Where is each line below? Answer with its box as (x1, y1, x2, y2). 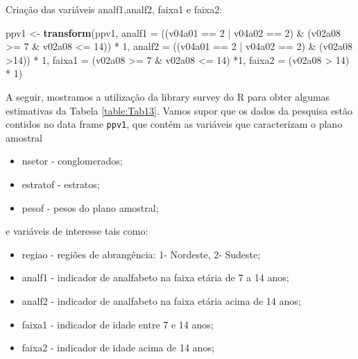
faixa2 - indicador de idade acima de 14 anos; (22, 340, 214, 355)
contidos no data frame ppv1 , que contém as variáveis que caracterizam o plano (6, 117, 343, 131)
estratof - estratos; (22, 177, 100, 191)
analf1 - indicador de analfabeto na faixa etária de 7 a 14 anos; (22, 270, 289, 285)
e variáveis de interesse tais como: (6, 224, 148, 238)
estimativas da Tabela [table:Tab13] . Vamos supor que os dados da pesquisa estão (6, 103, 353, 117)
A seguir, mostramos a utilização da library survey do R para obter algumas (6, 89, 330, 103)
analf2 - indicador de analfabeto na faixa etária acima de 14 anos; (22, 293, 301, 308)
